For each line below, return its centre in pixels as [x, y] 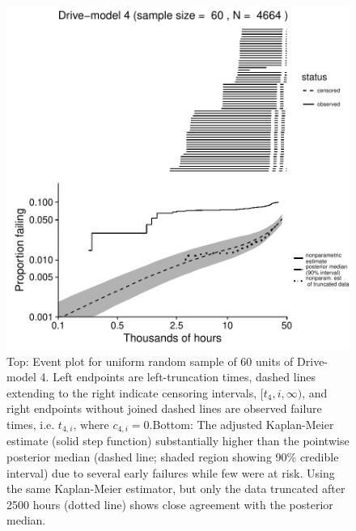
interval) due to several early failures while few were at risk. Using [171, 472]
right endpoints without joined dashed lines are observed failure [164, 408]
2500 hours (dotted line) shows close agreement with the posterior [170, 504]
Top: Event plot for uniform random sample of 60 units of [150, 361]
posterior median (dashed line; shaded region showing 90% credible [173, 457]
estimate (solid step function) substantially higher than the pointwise [178, 441]
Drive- [313, 361]
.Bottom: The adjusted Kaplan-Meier [242, 424]
